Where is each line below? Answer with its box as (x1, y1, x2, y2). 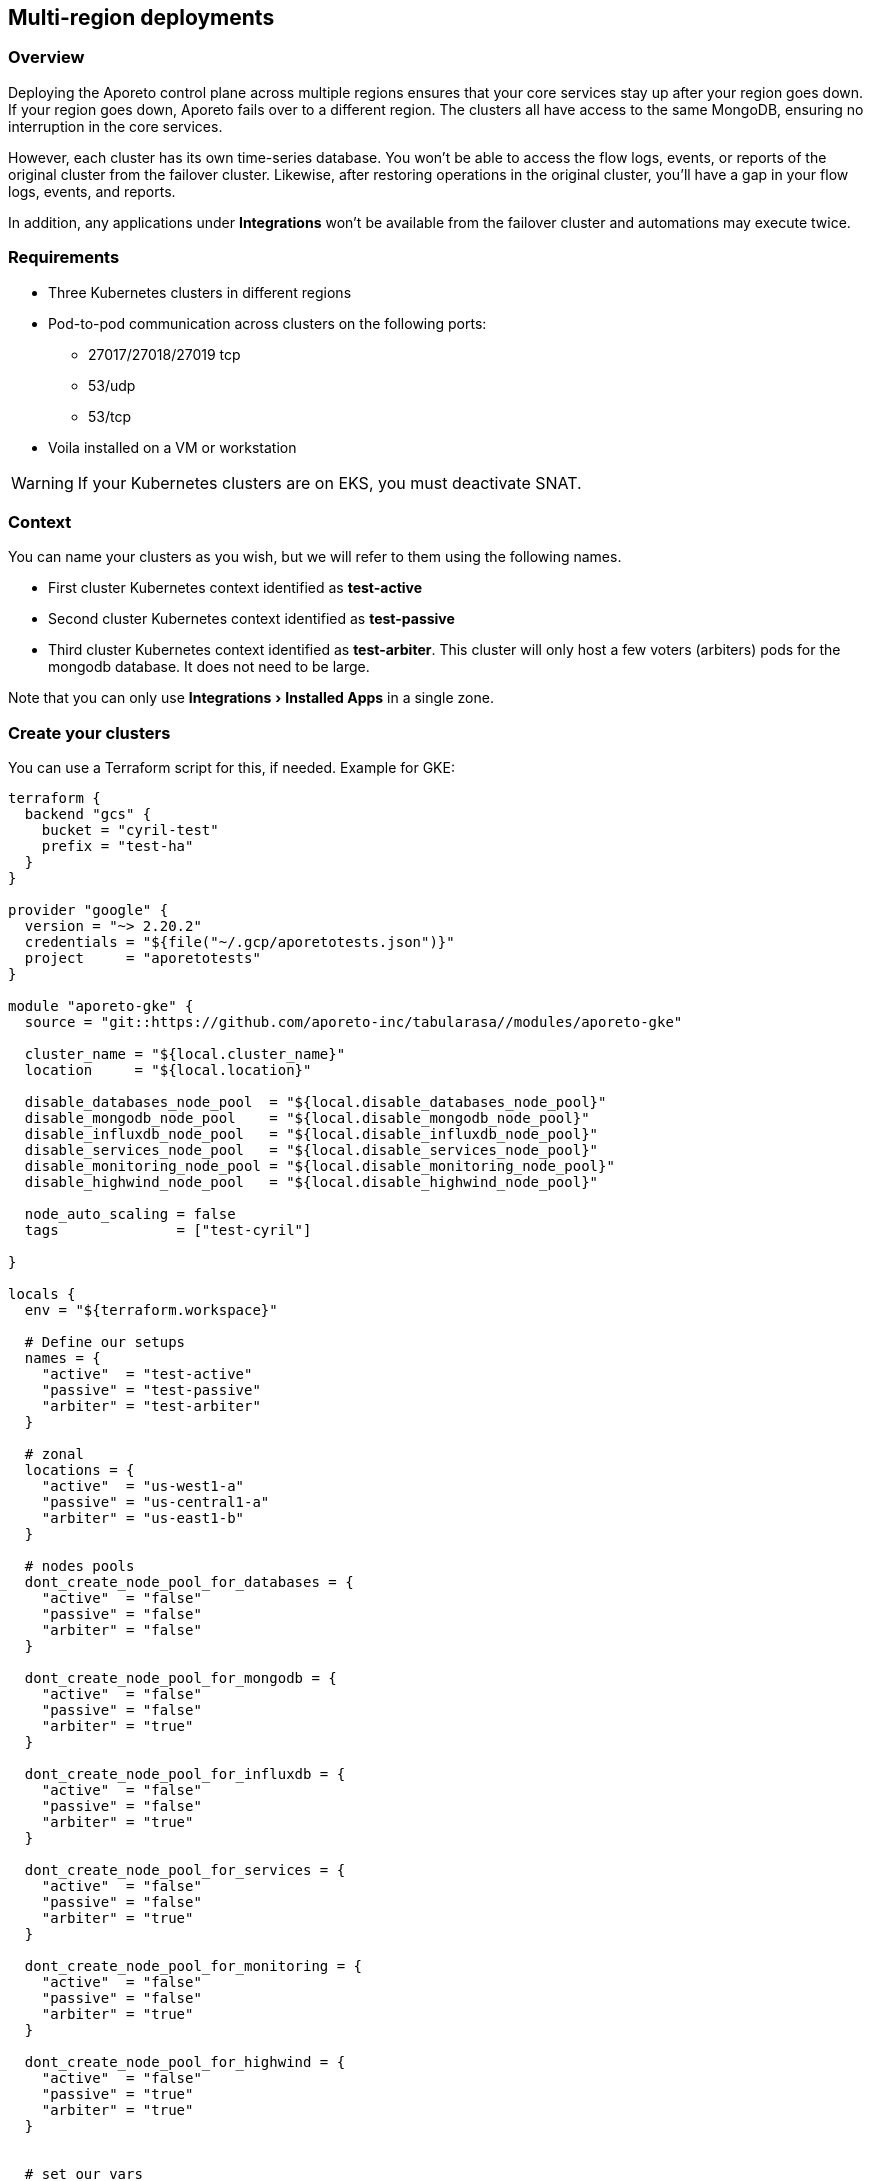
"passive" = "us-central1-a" (41, 1494, 270, 1511)
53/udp (88, 376, 136, 394)
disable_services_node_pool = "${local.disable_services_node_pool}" (24, 1142, 599, 1159)
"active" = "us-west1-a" (41, 1478, 245, 1495)
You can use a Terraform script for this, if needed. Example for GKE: (8, 759, 455, 777)
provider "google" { (8, 902, 169, 919)
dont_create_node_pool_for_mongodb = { (24, 1670, 337, 1687)
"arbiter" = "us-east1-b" (41, 1510, 245, 1527)
